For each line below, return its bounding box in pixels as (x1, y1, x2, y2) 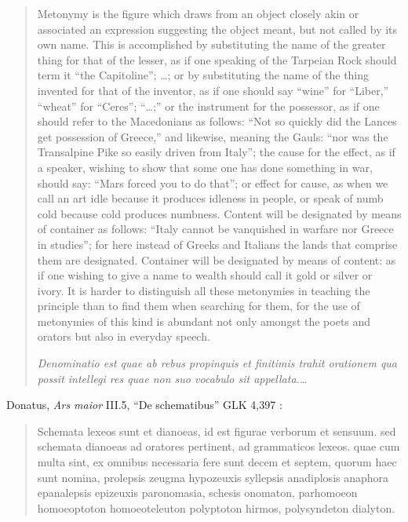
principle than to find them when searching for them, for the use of (37, 298, 360, 314)
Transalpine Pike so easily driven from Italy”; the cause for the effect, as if (37, 144, 395, 160)
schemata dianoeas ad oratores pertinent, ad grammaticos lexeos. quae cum (37, 438, 400, 454)
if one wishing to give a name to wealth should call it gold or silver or (37, 267, 373, 283)
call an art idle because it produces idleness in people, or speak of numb (37, 190, 384, 206)
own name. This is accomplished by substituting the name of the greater (37, 36, 386, 53)
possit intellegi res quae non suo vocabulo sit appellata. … (37, 370, 308, 386)
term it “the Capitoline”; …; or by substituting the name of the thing (37, 67, 370, 83)
